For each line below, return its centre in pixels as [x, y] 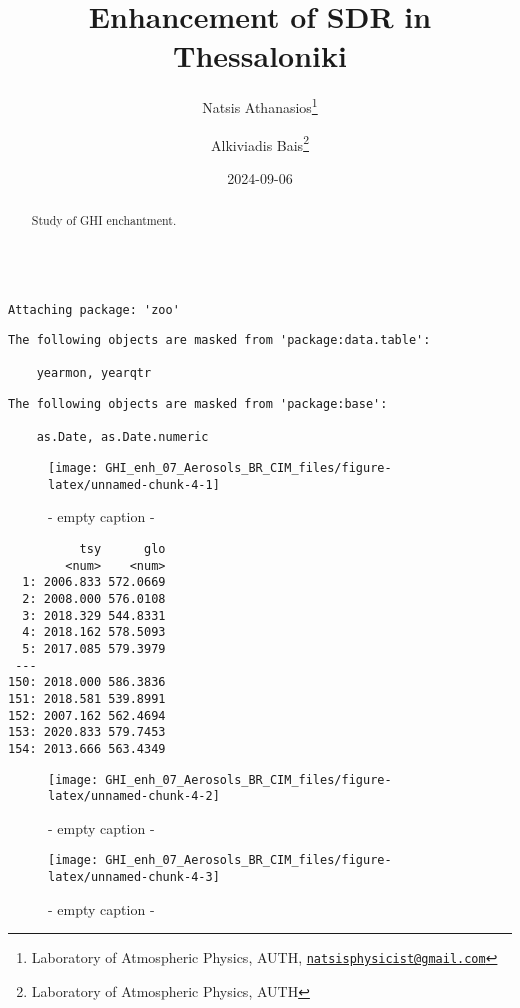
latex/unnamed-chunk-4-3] [134, 877]
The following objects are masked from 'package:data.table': [219, 340]
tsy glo [122, 549]
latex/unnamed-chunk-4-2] [134, 796]
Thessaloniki [260, 55]
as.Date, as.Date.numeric [122, 437]
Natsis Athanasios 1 [260, 105]
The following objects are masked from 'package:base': [198, 404]
